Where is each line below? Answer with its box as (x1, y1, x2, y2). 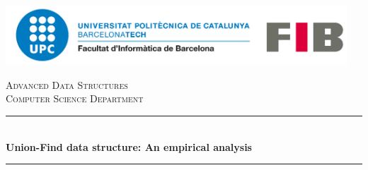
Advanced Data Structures (6, 77, 128, 92)
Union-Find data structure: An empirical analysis (6, 139, 252, 154)
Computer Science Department (6, 91, 144, 106)
